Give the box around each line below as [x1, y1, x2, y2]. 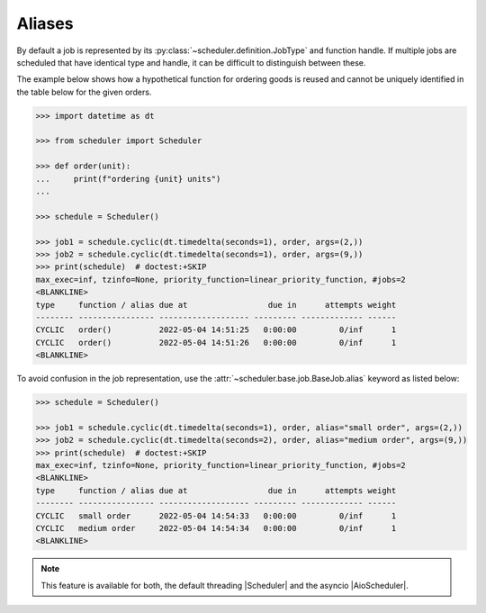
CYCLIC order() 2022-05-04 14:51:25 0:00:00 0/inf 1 [35, 325, 397, 335]
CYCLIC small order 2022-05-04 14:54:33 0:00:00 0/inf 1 [35, 510, 397, 521]
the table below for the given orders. [16, 86, 152, 97]
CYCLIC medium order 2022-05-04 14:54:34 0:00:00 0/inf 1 [35, 523, 397, 533]
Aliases [16, 14, 74, 33]
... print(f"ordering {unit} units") [35, 174, 221, 184]
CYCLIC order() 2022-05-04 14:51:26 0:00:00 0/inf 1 [35, 338, 397, 347]
